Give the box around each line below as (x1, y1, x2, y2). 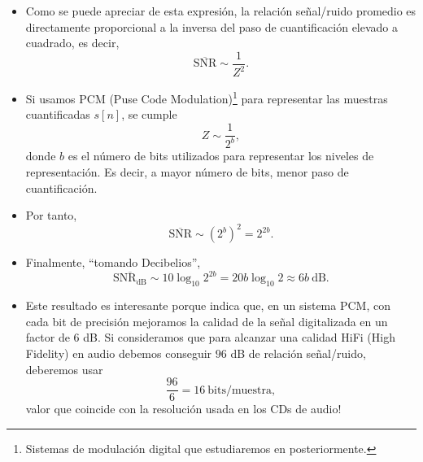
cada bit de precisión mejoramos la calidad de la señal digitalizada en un (25, 312, 388, 329)
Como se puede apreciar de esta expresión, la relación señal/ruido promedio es (25, 2, 416, 19)
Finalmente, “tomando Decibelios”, (25, 254, 201, 271)
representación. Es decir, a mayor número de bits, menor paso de (25, 163, 349, 181)
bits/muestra (207, 384, 273, 396)
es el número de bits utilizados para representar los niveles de (68, 147, 374, 164)
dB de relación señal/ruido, (230, 344, 366, 361)
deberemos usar (25, 360, 103, 377)
